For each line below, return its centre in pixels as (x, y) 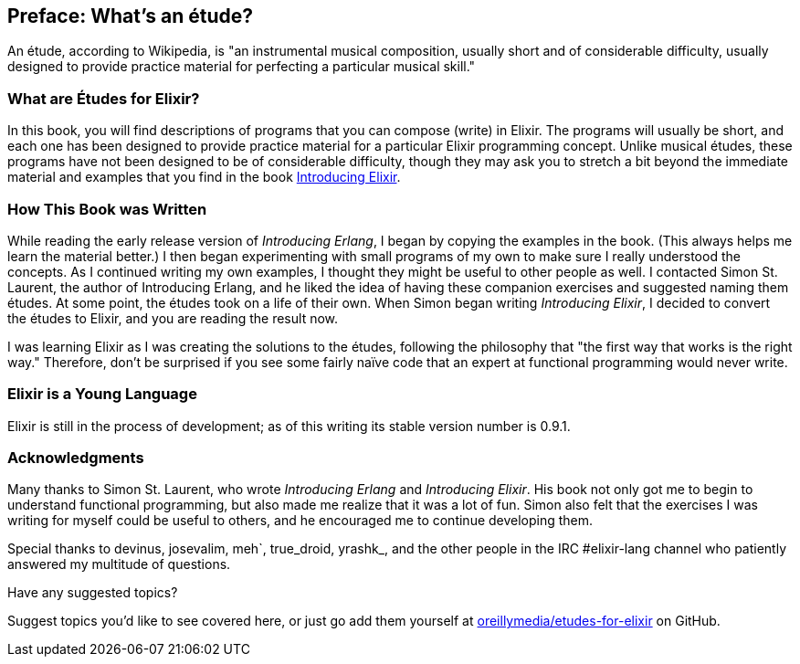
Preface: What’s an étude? (130, 16)
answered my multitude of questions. (119, 564)
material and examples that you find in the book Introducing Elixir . (204, 177)
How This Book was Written (107, 209)
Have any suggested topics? (93, 593)
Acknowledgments (76, 458)
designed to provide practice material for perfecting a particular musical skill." (242, 67)
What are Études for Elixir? (104, 98)
